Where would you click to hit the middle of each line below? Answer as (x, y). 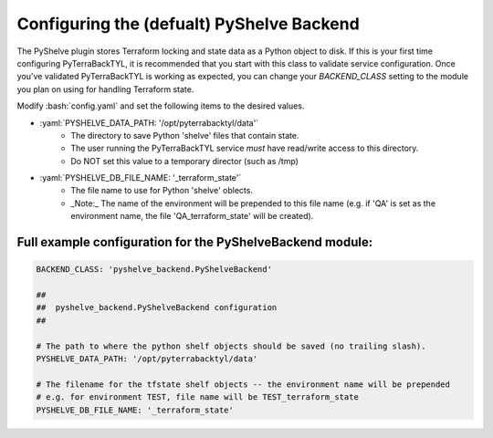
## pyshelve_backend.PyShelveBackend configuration (157, 308)
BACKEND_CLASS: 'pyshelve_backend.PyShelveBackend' (154, 270)
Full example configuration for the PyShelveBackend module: (195, 242)
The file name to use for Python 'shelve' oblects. (162, 191)
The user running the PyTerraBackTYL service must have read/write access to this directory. (245, 148)
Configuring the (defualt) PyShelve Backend (188, 24)
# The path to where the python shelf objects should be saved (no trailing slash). (231, 346)
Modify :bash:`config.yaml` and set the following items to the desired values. (161, 106)
